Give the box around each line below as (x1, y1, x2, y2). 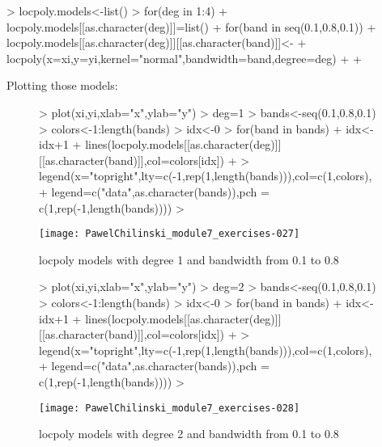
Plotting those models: (6, 77, 118, 94)
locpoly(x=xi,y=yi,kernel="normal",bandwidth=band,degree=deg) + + (6, 49, 362, 66)
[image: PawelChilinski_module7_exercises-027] (39, 228, 300, 240)
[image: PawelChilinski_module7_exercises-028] (39, 402, 300, 414)
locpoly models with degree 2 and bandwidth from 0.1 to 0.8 (39, 425, 339, 442)
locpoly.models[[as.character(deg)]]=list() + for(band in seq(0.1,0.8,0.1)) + (6, 18, 376, 35)
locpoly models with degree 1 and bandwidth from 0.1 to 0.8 (39, 251, 339, 268)
